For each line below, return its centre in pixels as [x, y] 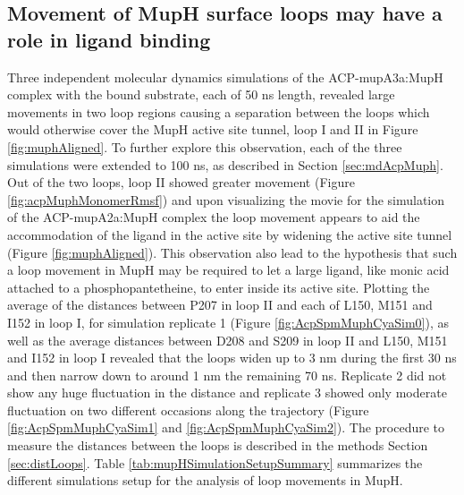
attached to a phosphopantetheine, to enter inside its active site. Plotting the [219, 287]
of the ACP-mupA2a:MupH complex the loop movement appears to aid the [214, 217]
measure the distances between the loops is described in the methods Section [218, 445]
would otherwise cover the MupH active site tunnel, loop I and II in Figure [213, 129]
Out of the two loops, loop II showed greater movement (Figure [181, 182]
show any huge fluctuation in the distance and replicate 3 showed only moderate [227, 393]
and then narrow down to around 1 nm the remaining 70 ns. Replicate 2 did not [227, 375]
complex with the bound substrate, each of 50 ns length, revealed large [201, 94]
